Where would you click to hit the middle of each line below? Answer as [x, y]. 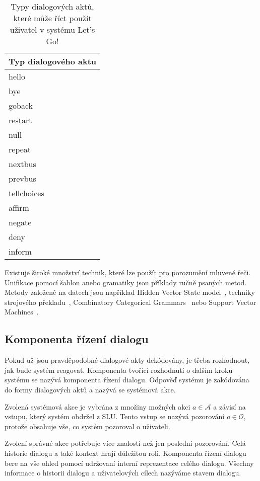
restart [20, 120]
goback [21, 105]
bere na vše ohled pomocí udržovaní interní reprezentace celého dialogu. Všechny [129, 463]
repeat [20, 149]
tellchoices [26, 193]
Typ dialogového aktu [53, 61]
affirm [19, 208]
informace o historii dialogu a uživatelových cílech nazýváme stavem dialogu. [123, 473]
